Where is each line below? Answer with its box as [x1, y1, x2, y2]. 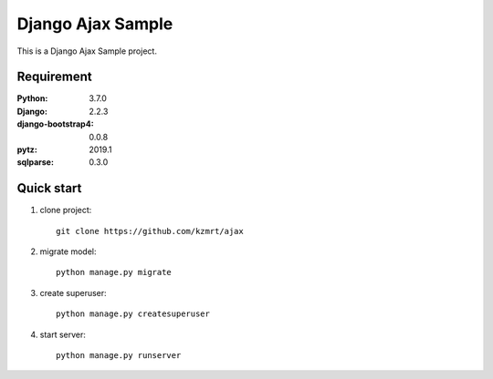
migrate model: [39, 246, 97, 257]
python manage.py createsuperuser [56, 309, 210, 319]
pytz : [16, 144, 38, 155]
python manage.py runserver [56, 351, 182, 361]
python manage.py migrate [56, 267, 173, 278]
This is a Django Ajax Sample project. [16, 46, 157, 56]
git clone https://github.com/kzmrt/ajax [56, 226, 244, 236]
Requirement [16, 69, 93, 85]
